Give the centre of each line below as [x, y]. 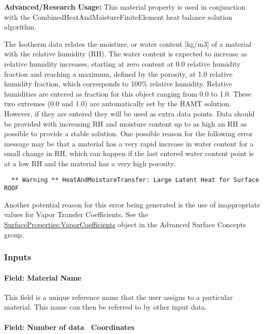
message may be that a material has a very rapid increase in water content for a [129, 143]
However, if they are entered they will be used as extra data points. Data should [129, 113]
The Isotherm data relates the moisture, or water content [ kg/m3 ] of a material [128, 43]
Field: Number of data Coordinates [69, 327]
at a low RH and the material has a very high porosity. [90, 163]
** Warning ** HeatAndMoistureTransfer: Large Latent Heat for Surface [135, 180]
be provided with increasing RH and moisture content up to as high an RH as [126, 123]
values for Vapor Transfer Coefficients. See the [76, 214]
